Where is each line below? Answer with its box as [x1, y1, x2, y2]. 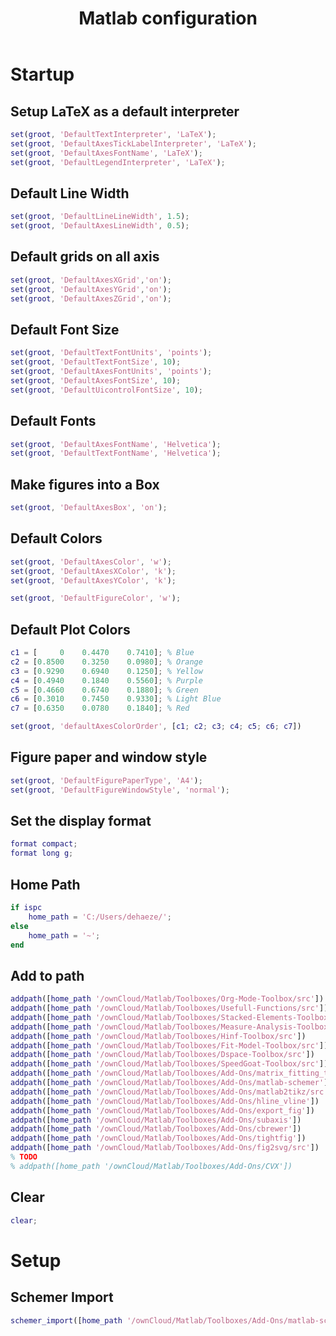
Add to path [10, 967, 85, 984]
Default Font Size [10, 321, 120, 338]
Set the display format [10, 813, 152, 830]
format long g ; [10, 848, 74, 859]
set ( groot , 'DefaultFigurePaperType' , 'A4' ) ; [10, 775, 203, 786]
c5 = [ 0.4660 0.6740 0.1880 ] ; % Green [10, 685, 199, 695]
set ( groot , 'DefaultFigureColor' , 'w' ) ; [10, 593, 182, 604]
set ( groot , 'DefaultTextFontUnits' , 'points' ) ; [10, 348, 213, 358]
